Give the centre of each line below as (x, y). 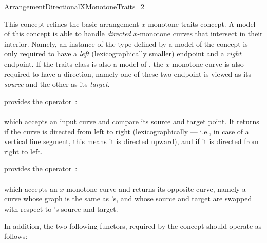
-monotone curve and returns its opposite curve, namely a (155, 188)
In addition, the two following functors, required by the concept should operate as (133, 226)
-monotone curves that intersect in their (200, 34)
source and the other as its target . (57, 84)
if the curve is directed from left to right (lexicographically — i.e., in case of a (127, 131)
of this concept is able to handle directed (68, 34)
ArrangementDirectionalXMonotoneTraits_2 (74, 6)
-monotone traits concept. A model (201, 23)
